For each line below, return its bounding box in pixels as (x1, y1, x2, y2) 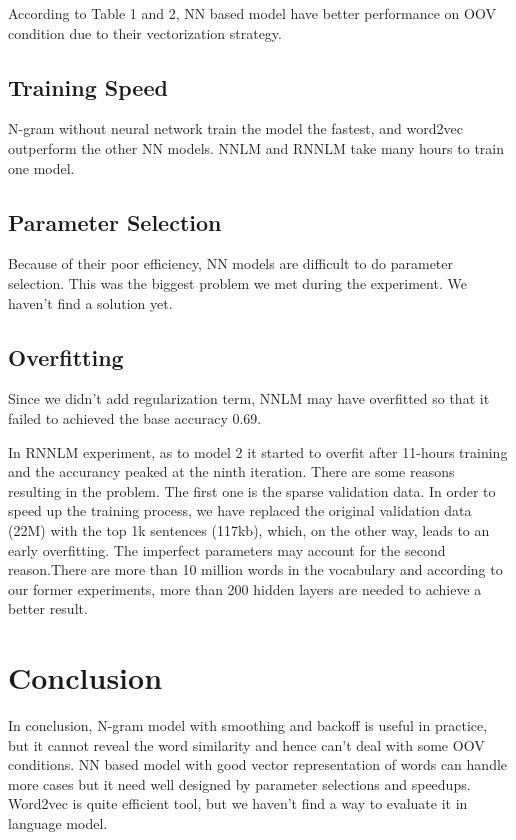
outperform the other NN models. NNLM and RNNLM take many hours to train (8, 137, 505, 158)
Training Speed (8, 71, 168, 102)
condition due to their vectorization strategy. (8, 22, 282, 43)
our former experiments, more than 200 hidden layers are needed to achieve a (8, 578, 482, 599)
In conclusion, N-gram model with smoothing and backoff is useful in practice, (8, 715, 488, 736)
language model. (8, 812, 108, 833)
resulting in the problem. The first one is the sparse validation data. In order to (8, 480, 496, 501)
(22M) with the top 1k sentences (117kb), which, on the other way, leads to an (8, 519, 490, 540)
